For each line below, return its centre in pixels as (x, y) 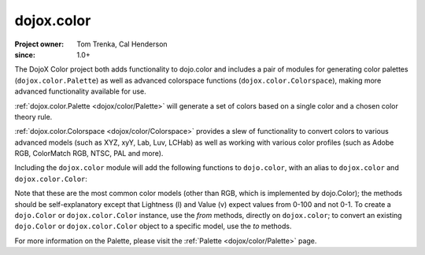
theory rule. (33, 116)
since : (25, 54)
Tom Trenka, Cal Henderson (122, 44)
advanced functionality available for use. (81, 91)
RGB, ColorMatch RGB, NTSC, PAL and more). (89, 153)
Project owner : (39, 44)
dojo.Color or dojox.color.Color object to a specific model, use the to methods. (153, 226)
